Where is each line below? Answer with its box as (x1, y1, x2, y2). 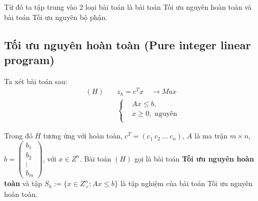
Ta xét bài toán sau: (4, 75, 67, 86)
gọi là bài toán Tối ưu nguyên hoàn (134, 153, 254, 164)
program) (4, 51, 55, 67)
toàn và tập (4, 178, 42, 189)
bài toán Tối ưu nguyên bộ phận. (4, 11, 108, 22)
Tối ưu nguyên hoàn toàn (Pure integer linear (4, 36, 251, 52)
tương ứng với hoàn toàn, (43, 130, 123, 141)
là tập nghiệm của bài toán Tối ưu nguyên (120, 178, 253, 189)
